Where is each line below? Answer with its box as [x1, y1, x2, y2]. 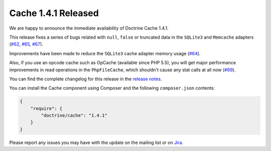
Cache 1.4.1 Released [9, 8, 99, 19]
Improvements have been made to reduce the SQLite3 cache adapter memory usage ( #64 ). [9, 50, 201, 56]
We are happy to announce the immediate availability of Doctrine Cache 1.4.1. [9, 25, 169, 31]
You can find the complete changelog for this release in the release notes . [9, 76, 163, 82]
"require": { [30, 105, 63, 111]
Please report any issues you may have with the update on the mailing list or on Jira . [9, 139, 183, 145]
